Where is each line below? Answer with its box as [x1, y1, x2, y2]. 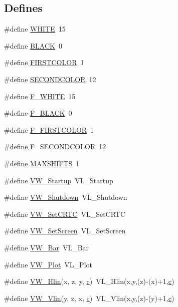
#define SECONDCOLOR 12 [4, 74, 96, 84]
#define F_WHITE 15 [4, 91, 76, 101]
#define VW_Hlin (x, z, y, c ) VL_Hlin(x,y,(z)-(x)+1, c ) [4, 276, 174, 286]
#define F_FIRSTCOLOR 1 [4, 124, 94, 135]
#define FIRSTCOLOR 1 [4, 57, 84, 68]
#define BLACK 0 [4, 40, 62, 51]
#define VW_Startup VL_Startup [4, 175, 113, 185]
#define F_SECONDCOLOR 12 [4, 141, 106, 152]
